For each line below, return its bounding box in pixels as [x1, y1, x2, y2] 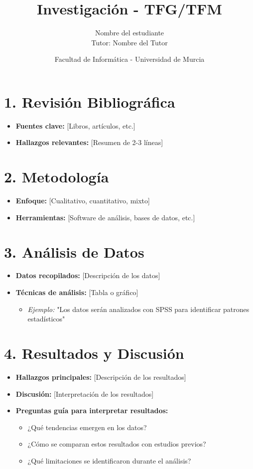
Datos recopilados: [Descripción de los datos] [15, 270, 160, 281]
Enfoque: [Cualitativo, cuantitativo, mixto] [15, 195, 150, 206]
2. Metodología [4, 166, 109, 187]
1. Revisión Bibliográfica [4, 91, 175, 112]
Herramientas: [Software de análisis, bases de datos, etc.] [15, 212, 195, 222]
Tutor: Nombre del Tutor [91, 37, 168, 47]
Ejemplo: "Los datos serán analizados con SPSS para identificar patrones [27, 304, 250, 314]
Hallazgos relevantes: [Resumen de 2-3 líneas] [15, 137, 163, 148]
